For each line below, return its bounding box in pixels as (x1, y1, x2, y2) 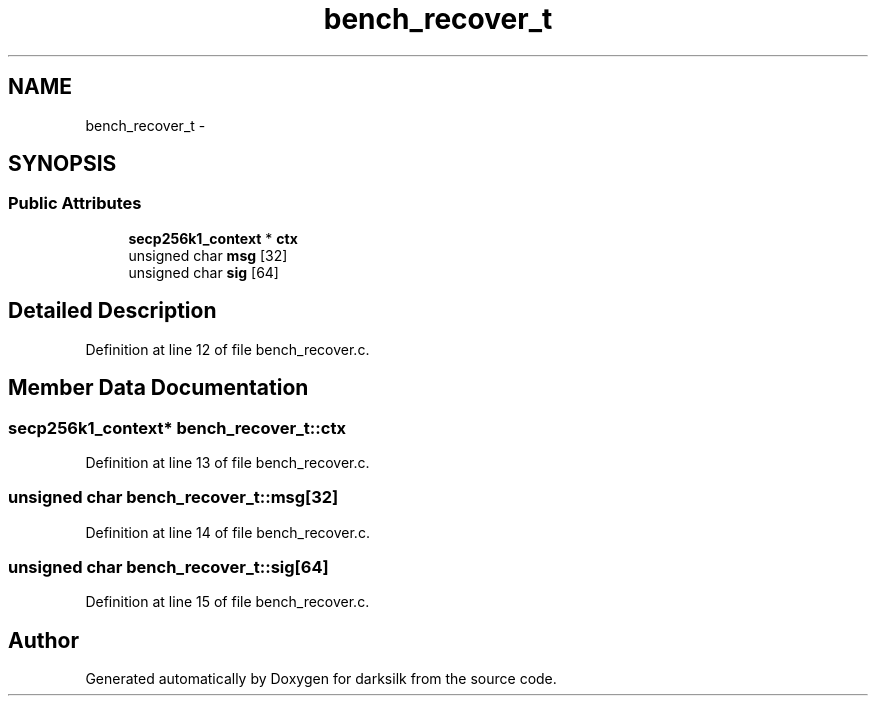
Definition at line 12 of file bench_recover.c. (85, 340, 370, 358)
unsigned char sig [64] (128, 263, 279, 281)
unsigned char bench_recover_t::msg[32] (8, 487, 339, 508)
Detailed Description (8, 298, 217, 324)
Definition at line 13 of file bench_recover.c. (85, 453, 370, 471)
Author (8, 627, 79, 653)
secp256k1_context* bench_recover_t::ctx (8, 417, 346, 438)
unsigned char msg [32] (128, 246, 288, 264)
